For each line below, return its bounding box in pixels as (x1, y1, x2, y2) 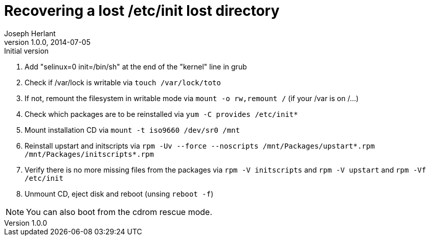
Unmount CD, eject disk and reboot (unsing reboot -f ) (25, 189, 214, 198)
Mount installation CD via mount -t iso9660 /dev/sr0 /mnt (25, 125, 240, 134)
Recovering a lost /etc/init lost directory (4, 2, 280, 19)
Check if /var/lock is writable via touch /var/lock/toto (25, 78, 221, 87)
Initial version (4, 46, 49, 55)
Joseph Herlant (4, 29, 56, 38)
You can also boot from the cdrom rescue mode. (26, 206, 213, 217)
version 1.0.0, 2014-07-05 (4, 37, 90, 46)
